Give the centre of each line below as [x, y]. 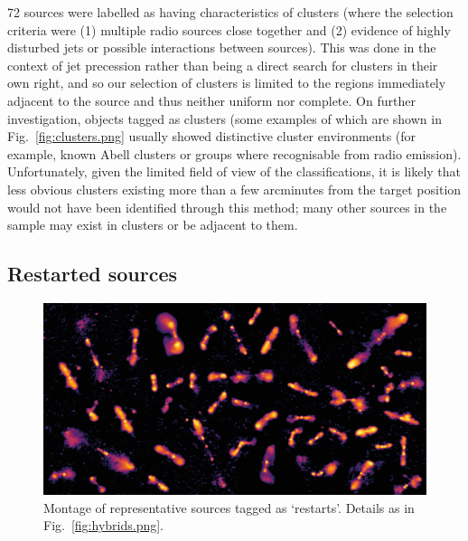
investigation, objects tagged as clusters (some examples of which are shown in [225, 118]
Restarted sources [93, 274]
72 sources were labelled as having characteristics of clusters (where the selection [230, 12]
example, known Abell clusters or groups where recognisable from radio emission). [234, 153]
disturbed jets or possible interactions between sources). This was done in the [222, 47]
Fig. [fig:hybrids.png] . [104, 525]
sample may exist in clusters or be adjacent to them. [153, 225]
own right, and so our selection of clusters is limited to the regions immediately [227, 83]
